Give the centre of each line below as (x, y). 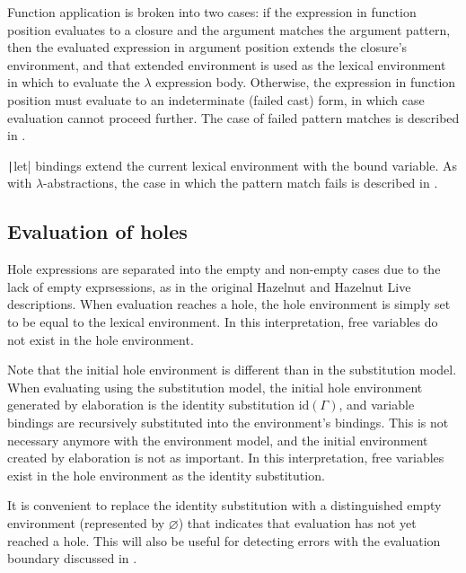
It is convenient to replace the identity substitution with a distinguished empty (224, 505)
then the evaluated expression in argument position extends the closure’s (207, 47)
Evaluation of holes (97, 231)
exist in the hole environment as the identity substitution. (166, 475)
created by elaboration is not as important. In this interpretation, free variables (226, 458)
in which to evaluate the (74, 82)
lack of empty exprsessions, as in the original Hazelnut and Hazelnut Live (209, 286)
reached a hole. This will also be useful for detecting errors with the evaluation (224, 540)
